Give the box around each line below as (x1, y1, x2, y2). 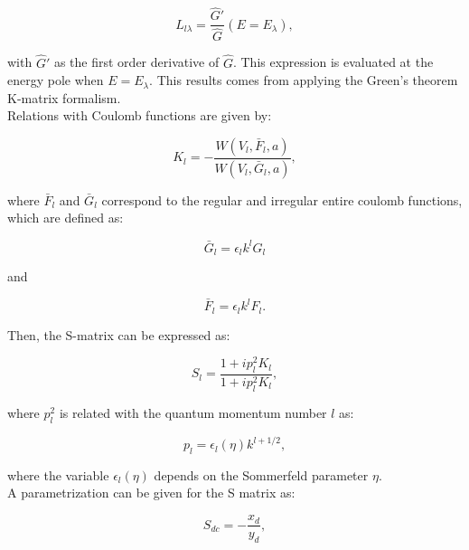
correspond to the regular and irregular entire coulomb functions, (101, 190, 463, 209)
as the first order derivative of (53, 52, 220, 71)
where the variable (7, 465, 109, 484)
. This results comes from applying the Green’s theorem (149, 71, 458, 90)
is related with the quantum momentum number (59, 403, 327, 422)
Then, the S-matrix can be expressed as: (7, 325, 230, 344)
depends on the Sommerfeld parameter (154, 465, 369, 484)
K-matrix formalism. (7, 88, 121, 107)
